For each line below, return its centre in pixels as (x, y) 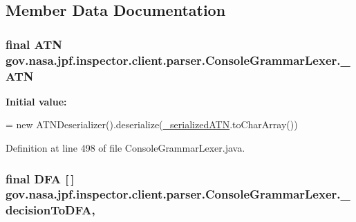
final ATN (34, 44)
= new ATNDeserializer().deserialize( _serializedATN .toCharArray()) (152, 124)
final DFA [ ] (40, 178)
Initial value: (36, 101)
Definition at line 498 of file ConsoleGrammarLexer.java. (125, 148)
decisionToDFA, (50, 210)
